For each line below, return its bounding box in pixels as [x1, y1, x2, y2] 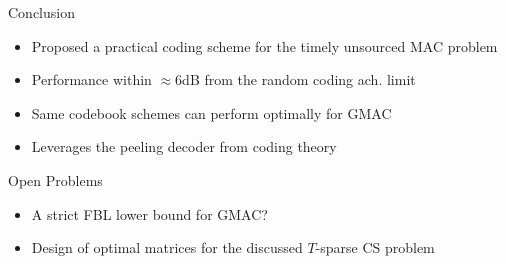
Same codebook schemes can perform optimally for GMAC [31, 102, 392, 123]
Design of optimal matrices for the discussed [31, 237, 303, 258]
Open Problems [8, 169, 103, 190]
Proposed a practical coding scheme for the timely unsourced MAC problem [31, 35, 498, 56]
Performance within [31, 69, 152, 90]
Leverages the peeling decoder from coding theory [31, 136, 337, 157]
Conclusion [8, 2, 75, 22]
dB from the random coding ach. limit [182, 69, 416, 90]
